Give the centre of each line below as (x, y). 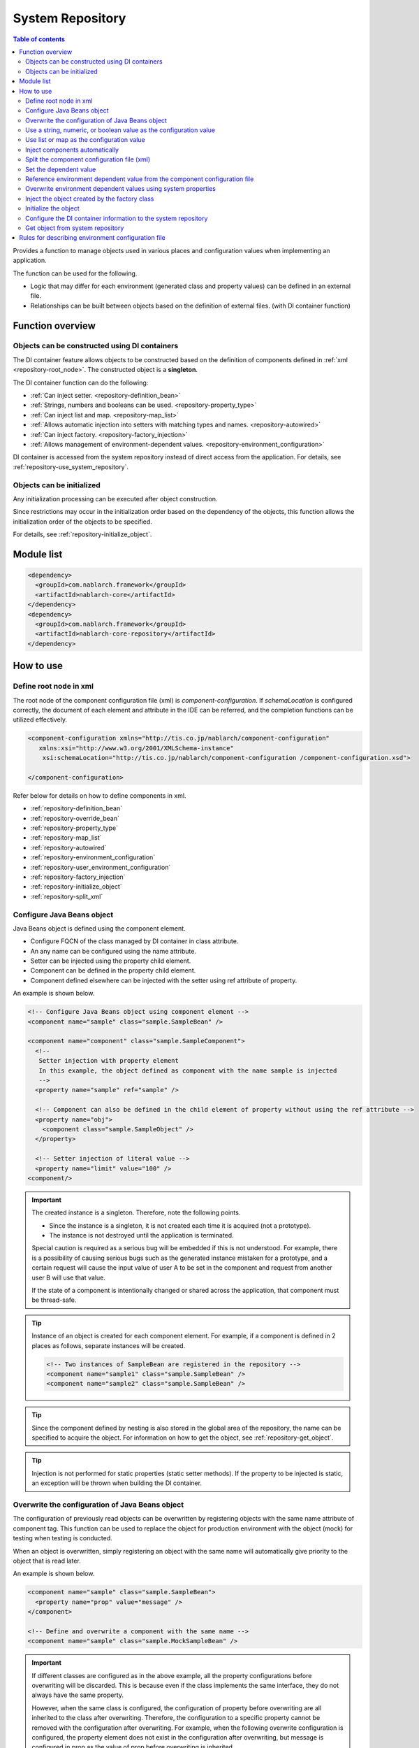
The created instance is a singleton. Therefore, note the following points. (136, 1212)
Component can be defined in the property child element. (113, 970)
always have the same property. (78, 1695)
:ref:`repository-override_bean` (75, 818)
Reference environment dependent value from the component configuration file (140, 179)
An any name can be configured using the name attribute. (113, 951)
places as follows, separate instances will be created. (109, 1345)
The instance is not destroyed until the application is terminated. (141, 1235)
